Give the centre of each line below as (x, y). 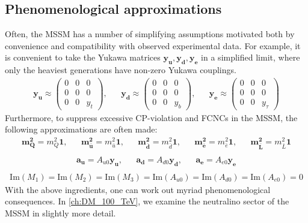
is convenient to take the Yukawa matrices (83, 57)
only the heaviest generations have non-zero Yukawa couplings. (121, 70)
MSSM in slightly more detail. (60, 213)
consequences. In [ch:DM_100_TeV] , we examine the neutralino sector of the (147, 201)
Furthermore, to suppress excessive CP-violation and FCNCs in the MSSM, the (151, 117)
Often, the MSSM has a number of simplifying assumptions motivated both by (150, 34)
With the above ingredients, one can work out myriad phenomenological (138, 189)
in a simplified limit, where (251, 57)
